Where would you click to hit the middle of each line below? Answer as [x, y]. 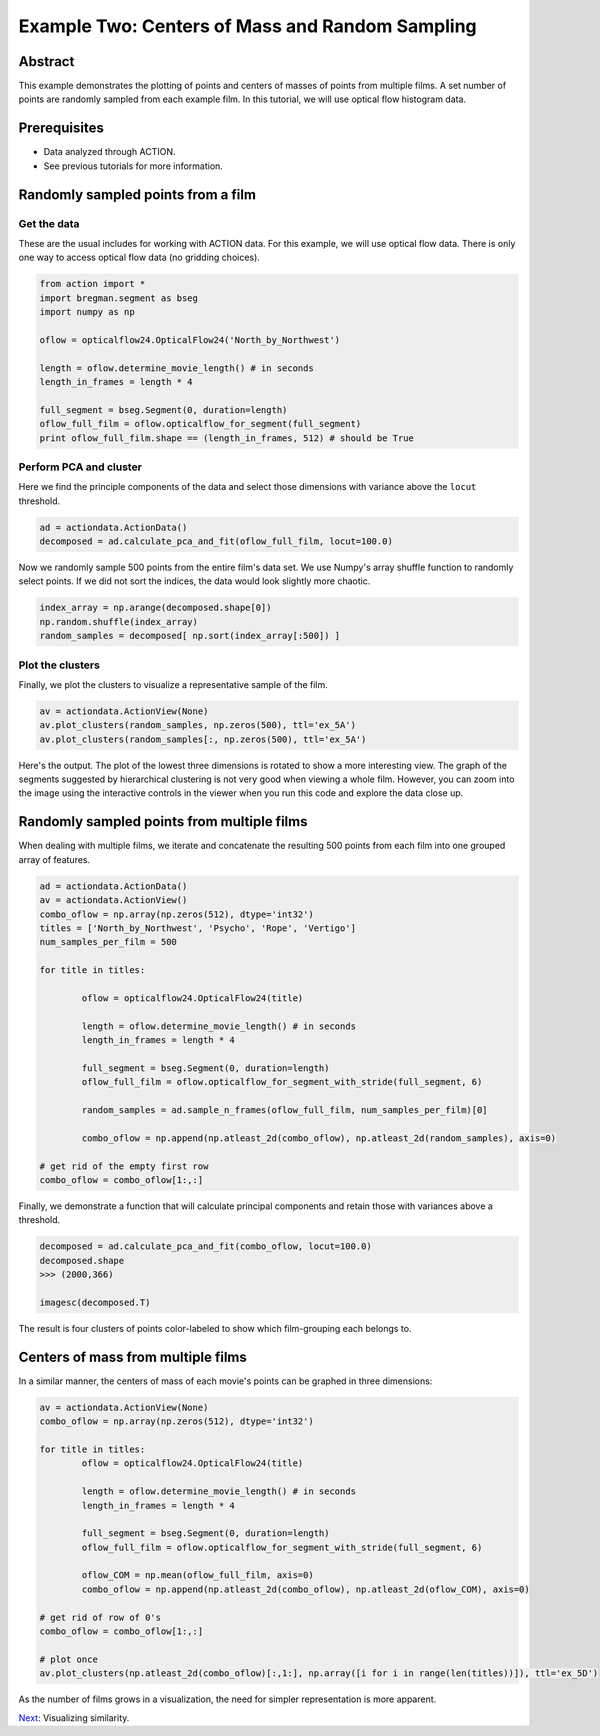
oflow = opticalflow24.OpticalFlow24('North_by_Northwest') [190, 339]
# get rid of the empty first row [124, 1166]
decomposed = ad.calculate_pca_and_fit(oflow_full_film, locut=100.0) [216, 541]
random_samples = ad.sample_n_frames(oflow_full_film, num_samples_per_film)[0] [285, 1110]
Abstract [46, 61]
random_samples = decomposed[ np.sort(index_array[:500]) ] [190, 636]
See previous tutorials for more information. [133, 166]
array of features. [54, 859]
